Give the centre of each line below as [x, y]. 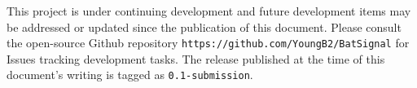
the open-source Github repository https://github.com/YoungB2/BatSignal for [208, 43]
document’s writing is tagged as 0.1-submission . [130, 75]
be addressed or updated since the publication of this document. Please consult [204, 26]
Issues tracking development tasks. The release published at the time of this [196, 58]
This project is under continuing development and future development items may [209, 11]
